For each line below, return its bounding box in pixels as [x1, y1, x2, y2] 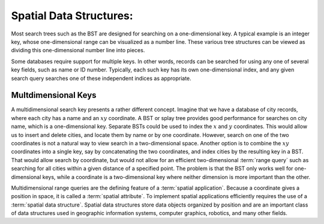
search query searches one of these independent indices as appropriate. [11, 74, 191, 82]
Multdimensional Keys [11, 90, 97, 100]
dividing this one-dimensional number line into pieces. [11, 47, 145, 54]
